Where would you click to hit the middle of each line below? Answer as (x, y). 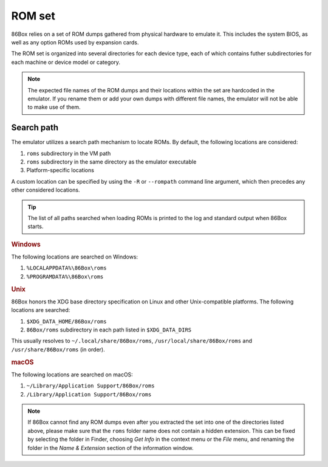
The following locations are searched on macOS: (72, 375)
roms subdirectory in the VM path (69, 153)
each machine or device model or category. (66, 62)
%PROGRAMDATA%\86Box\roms (65, 276)
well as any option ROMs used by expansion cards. (75, 42)
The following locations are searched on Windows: (75, 257)
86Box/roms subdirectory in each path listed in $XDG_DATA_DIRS (109, 330)
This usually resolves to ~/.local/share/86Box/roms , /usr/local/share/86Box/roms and (132, 341)
